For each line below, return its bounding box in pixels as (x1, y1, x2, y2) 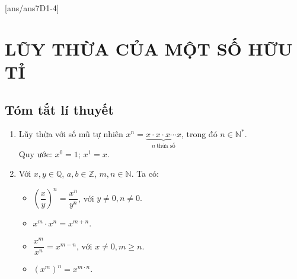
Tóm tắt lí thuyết (5, 100, 114, 118)
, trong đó (181, 128, 218, 140)
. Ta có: (131, 167, 159, 180)
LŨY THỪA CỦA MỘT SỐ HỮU (5, 36, 293, 60)
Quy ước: (18, 147, 52, 160)
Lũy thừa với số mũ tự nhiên (18, 128, 123, 140)
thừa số (157, 143, 175, 150)
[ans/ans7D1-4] (5, 2, 59, 14)
